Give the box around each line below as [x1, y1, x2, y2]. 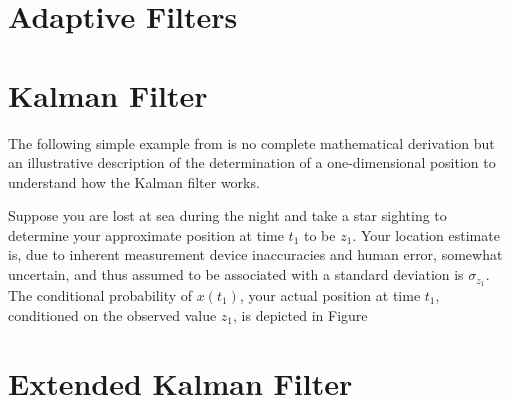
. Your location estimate [352, 224, 500, 245]
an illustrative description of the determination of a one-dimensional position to [8, 152, 496, 173]
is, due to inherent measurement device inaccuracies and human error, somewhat [8, 244, 503, 265]
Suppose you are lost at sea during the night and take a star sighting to [8, 205, 447, 226]
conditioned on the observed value [8, 304, 217, 325]
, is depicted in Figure [233, 304, 368, 325]
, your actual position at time [239, 284, 421, 305]
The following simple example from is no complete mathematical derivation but [8, 132, 495, 153]
